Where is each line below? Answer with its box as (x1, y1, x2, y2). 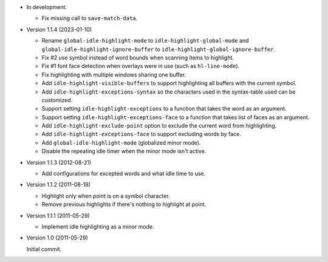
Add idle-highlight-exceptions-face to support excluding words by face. (41, 131, 241, 138)
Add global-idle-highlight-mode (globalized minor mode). (41, 139, 201, 146)
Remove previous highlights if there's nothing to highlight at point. (41, 201, 207, 208)
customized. (41, 96, 73, 103)
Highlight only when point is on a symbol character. (41, 192, 170, 199)
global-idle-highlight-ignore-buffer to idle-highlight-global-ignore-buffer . (41, 46, 276, 53)
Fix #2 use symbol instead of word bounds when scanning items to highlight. (41, 53, 234, 61)
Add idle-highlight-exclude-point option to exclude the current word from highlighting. (41, 122, 277, 129)
